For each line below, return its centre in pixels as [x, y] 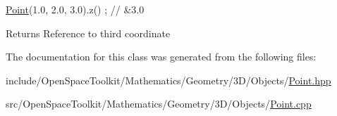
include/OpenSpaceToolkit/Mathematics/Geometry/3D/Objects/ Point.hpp [168, 80]
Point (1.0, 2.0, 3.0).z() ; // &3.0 [75, 9]
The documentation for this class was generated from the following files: [161, 57]
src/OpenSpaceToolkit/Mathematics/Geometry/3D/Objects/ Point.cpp [159, 104]
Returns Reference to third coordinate [88, 33]
